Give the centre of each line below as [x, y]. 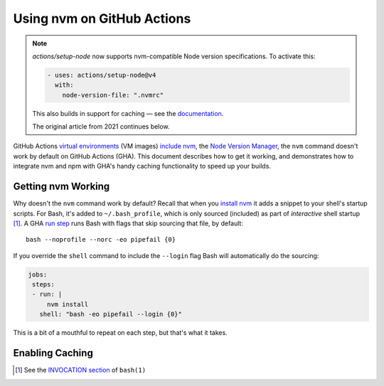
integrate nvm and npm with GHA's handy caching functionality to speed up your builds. [142, 166]
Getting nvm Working [62, 187]
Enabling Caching [53, 353]
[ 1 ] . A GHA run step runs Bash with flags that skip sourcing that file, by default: [128, 223]
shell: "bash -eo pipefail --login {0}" [111, 314]
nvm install [68, 304]
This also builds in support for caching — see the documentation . [128, 113]
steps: [43, 285]
